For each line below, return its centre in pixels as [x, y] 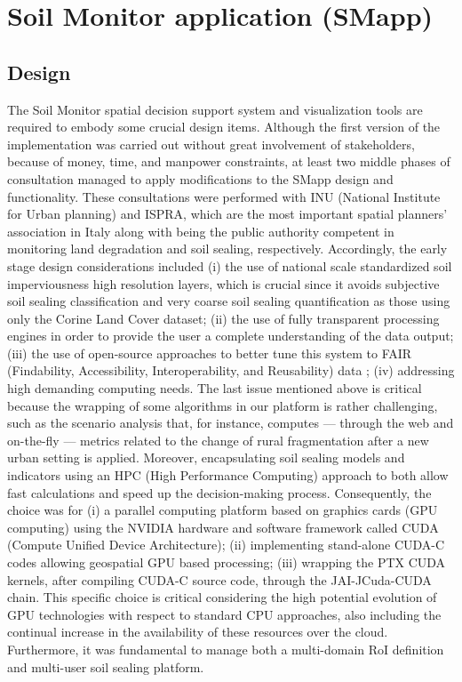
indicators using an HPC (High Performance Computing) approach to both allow [228, 475]
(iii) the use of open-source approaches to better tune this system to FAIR [210, 353]
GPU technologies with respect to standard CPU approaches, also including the [224, 614]
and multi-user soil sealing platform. [106, 666]
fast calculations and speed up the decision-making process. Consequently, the [219, 492]
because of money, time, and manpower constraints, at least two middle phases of [229, 161]
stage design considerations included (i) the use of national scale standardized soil [230, 265]
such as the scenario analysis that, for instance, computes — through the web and [231, 423]
